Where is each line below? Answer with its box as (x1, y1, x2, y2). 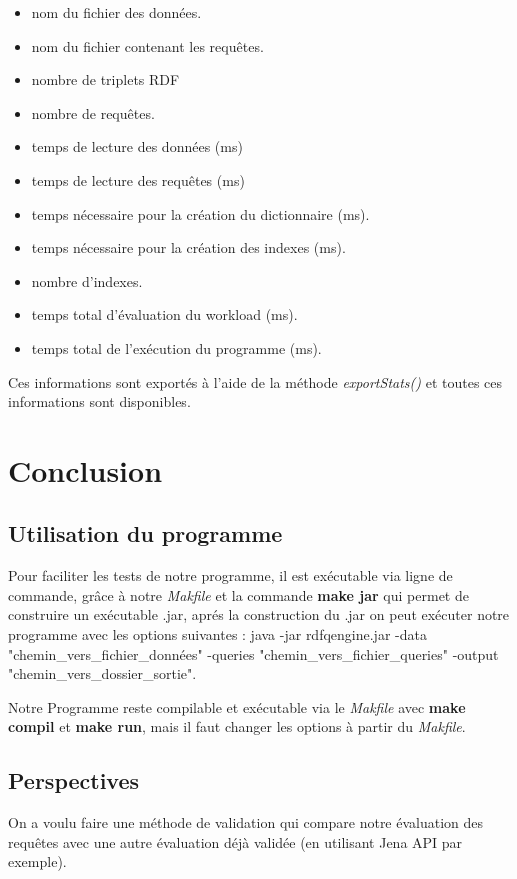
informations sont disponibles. (8, 391, 191, 412)
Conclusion (8, 449, 163, 490)
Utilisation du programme (8, 518, 283, 549)
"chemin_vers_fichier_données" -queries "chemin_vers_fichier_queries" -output (8, 643, 499, 664)
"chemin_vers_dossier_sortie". (8, 663, 197, 684)
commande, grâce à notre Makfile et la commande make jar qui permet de (8, 584, 469, 605)
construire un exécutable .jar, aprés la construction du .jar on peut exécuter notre (8, 604, 510, 625)
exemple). (8, 851, 67, 872)
